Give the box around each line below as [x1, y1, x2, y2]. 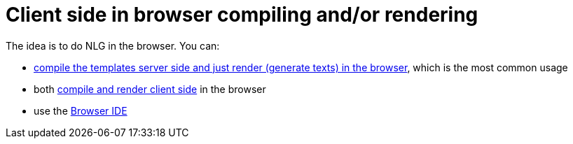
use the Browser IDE [34, 104, 127, 117]
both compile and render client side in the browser [34, 82, 266, 95]
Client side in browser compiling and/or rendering [6, 3, 478, 27]
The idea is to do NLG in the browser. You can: [6, 39, 220, 52]
